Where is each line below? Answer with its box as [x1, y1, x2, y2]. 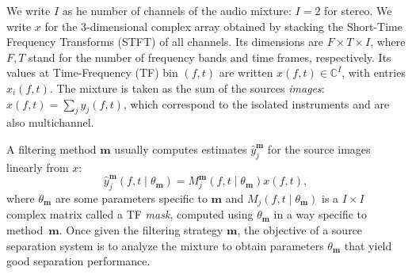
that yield [344, 237, 392, 253]
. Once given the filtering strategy [59, 221, 223, 238]
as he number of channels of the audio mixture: [62, 2, 292, 18]
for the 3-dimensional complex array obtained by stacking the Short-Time [44, 17, 402, 34]
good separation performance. [6, 253, 151, 269]
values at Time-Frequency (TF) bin [6, 64, 178, 81]
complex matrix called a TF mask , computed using [6, 206, 254, 223]
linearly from [6, 158, 69, 175]
